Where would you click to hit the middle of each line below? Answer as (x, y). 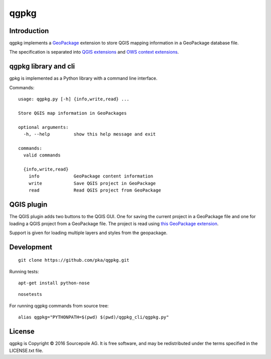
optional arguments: (43, 127)
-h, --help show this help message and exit (90, 134)
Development (31, 247)
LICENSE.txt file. (26, 350)
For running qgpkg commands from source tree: (59, 305)
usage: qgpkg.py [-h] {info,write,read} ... (74, 99)
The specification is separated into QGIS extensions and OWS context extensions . (94, 52)
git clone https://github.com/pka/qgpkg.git (74, 260)
